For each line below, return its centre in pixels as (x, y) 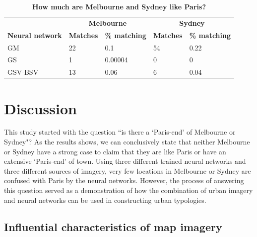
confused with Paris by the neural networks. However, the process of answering (124, 180)
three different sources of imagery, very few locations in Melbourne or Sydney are (128, 170)
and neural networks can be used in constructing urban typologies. (105, 200)
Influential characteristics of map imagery (113, 226)
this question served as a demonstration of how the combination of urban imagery (128, 190)
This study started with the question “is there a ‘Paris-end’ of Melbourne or (120, 132)
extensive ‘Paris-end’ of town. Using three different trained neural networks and (125, 161)
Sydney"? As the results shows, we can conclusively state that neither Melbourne (127, 142)
